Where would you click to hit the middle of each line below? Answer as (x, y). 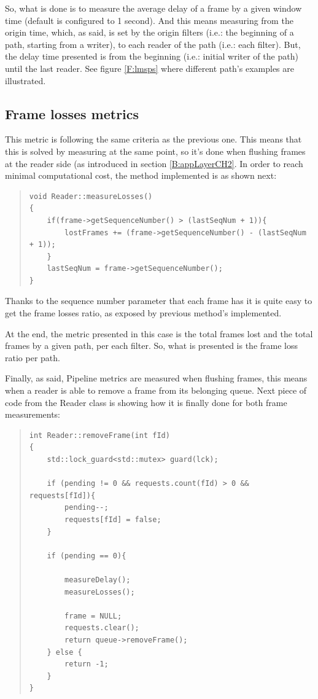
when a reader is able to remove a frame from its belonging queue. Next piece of (156, 390)
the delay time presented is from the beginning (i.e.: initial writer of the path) (152, 56)
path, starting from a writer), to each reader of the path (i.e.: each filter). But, (153, 44)
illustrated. (25, 80)
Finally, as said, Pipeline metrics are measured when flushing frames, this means (156, 378)
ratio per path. (33, 357)
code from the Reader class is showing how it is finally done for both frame (146, 402)
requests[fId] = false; (113, 519)
